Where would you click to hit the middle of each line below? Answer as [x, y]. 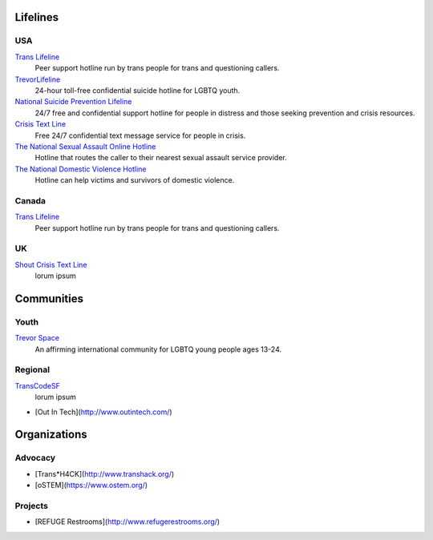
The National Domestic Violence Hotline [81, 169]
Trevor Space [37, 338]
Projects [31, 506]
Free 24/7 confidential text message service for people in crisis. [140, 135]
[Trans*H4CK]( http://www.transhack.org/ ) [105, 474]
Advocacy [35, 458]
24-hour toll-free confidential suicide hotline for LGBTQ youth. [138, 90]
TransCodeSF [37, 385]
